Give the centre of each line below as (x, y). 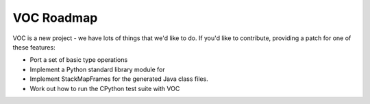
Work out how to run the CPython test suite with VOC (105, 88)
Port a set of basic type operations (79, 60)
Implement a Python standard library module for (98, 69)
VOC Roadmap (55, 18)
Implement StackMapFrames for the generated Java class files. (119, 79)
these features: (34, 47)
